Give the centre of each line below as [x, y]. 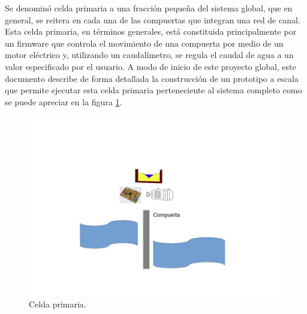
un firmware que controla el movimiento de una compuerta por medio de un [144, 43]
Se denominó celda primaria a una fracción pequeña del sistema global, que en [149, 8]
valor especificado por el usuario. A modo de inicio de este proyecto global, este [151, 66]
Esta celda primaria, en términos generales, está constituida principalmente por [151, 31]
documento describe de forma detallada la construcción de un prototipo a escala [152, 78]
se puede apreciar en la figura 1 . [64, 101]
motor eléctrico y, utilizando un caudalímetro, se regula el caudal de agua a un [149, 55]
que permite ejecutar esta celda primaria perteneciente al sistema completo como [153, 90]
